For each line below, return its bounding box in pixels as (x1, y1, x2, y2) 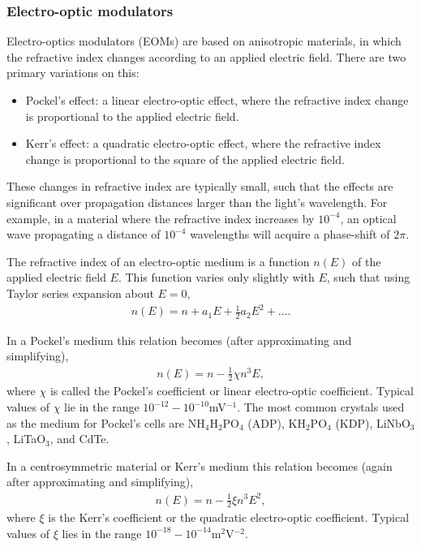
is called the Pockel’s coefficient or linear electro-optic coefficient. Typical (49, 382, 414, 399)
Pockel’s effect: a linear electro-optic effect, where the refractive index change (25, 92, 409, 108)
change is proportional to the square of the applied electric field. (25, 150, 345, 167)
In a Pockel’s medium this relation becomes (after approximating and (6, 331, 352, 348)
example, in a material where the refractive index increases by (6, 209, 315, 226)
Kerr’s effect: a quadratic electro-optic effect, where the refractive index (25, 135, 381, 152)
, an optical (340, 209, 397, 226)
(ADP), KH (247, 414, 306, 431)
